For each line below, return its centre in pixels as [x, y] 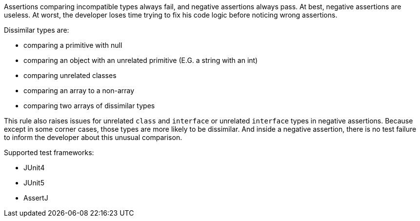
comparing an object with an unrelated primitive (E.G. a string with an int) [141, 60]
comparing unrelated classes [70, 75]
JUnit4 [34, 168]
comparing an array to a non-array [79, 90]
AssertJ [36, 198]
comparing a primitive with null [73, 45]
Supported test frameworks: [49, 152]
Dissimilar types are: [37, 30]
